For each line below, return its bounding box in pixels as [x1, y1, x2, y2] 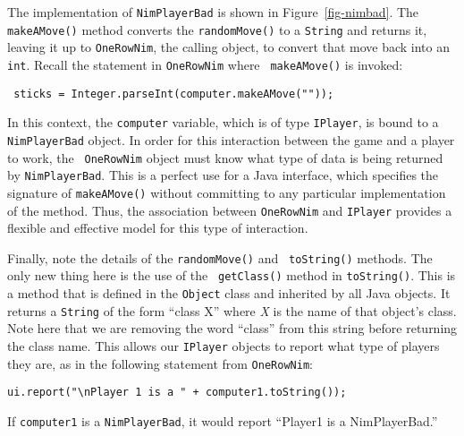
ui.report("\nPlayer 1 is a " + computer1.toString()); [7, 386, 347, 399]
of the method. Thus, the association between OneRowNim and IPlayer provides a [7, 201, 452, 219]
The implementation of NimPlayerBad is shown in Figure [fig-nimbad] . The [7, 3, 419, 21]
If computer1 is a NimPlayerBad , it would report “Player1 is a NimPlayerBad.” [7, 412, 438, 430]
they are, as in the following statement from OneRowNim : [7, 354, 313, 372]
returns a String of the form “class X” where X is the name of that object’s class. [7, 301, 457, 320]
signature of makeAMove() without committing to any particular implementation [7, 183, 446, 201]
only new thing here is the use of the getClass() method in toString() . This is [7, 266, 456, 285]
